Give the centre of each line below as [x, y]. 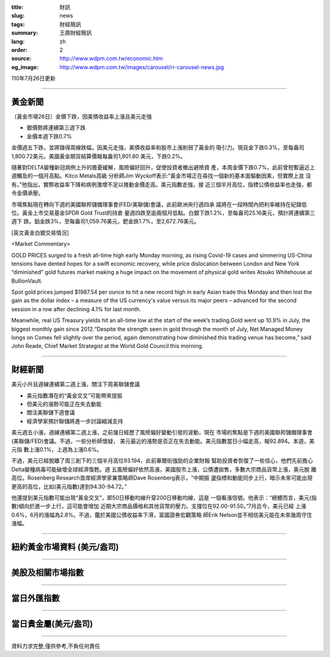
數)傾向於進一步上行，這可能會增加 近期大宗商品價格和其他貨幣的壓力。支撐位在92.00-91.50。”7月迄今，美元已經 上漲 [159, 506]
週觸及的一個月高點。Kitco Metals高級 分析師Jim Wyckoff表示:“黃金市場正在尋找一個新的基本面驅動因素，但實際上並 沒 [161, 176]
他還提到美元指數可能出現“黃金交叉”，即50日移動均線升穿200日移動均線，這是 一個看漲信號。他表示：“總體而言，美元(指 [164, 498]
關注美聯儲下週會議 [51, 412]
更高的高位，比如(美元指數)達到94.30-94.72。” [69, 486]
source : [21, 59]
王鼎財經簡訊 [75, 33]
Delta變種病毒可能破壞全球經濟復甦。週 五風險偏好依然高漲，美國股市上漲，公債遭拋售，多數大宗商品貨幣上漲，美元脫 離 [164, 469]
